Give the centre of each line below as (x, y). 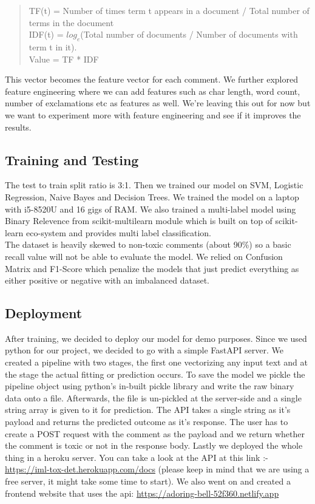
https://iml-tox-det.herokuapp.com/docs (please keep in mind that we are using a (157, 469)
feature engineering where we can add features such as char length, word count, (153, 91)
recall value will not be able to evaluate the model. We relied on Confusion (144, 256)
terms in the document (71, 22)
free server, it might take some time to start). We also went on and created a (148, 481)
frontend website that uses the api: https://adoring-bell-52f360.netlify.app (142, 493)
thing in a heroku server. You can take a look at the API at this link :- (137, 457)
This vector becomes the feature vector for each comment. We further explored (151, 79)
